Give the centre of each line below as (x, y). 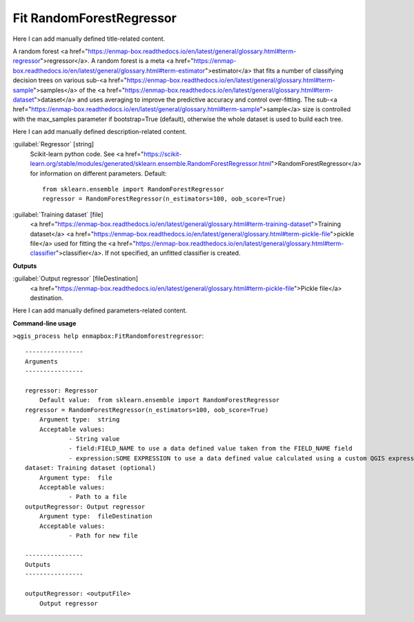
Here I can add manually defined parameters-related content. (100, 310)
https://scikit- (163, 154)
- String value (94, 439)
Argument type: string (79, 420)
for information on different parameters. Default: (98, 173)
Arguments (41, 361)
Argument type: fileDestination (96, 516)
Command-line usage (45, 323)
